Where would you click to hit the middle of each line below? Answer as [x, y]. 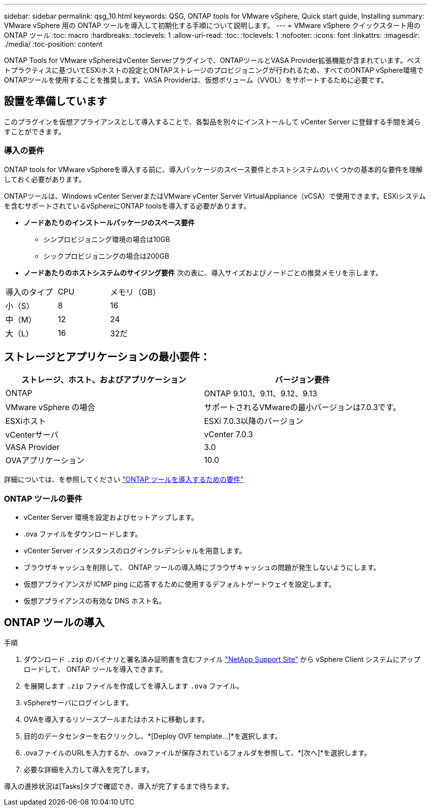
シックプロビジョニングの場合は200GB [106, 256]
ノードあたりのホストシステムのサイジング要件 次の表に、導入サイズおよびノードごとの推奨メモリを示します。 [203, 272]
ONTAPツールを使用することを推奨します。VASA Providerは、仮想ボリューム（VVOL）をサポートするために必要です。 [196, 80]
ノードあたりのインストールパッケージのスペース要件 [109, 222]
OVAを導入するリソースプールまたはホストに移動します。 [116, 720]
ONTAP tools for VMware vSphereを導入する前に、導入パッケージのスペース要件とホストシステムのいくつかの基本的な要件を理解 [213, 169]
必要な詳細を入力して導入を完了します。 [89, 770]
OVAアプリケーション [45, 461]
